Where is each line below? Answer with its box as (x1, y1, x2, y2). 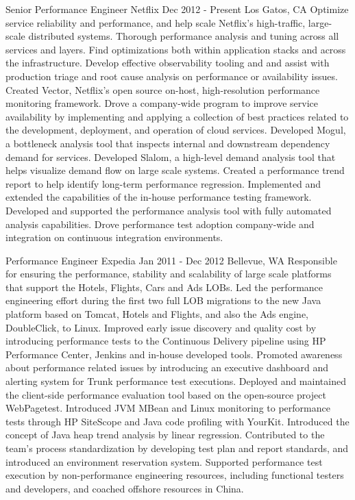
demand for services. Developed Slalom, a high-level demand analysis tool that (5, 149, 336, 164)
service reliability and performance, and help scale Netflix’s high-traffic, (5, 15, 306, 29)
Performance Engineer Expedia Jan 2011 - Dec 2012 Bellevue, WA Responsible (5, 253, 337, 267)
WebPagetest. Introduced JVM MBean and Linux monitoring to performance (5, 401, 330, 415)
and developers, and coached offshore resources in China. (5, 481, 244, 495)
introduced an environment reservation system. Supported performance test (5, 454, 323, 468)
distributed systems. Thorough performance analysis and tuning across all (28, 29, 339, 43)
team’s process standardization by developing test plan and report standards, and (5, 441, 349, 455)
